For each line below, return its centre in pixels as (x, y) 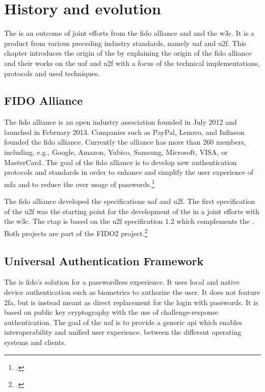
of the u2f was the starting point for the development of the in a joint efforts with (132, 211)
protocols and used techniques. (52, 73)
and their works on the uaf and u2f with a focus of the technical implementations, (132, 63)
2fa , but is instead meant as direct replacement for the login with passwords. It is (131, 302)
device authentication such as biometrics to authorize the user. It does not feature (132, 292)
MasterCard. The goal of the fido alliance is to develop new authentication (121, 162)
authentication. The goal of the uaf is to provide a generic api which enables (123, 322)
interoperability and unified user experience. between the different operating (123, 332)
